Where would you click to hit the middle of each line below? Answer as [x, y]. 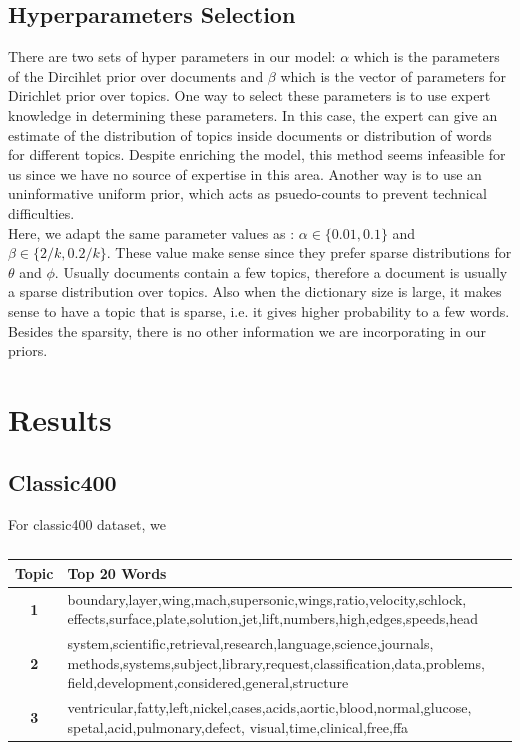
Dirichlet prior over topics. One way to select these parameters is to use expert [249, 95]
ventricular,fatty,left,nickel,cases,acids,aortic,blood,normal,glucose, [269, 707]
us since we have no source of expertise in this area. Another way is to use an [245, 173]
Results [60, 418]
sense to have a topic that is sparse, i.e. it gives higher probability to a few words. [259, 310]
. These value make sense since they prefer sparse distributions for [309, 252]
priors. [28, 350]
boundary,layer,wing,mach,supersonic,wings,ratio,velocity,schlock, [267, 598]
